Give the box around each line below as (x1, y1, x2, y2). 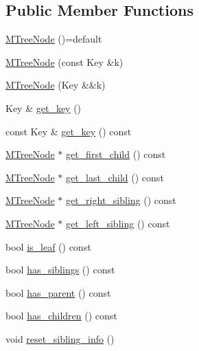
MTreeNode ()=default (5, 32, 102, 46)
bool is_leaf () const (5, 239, 91, 253)
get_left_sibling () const (65, 216, 170, 230)
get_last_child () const (65, 170, 164, 184)
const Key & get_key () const (5, 124, 132, 138)
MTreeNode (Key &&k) (5, 78, 106, 92)
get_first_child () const (65, 147, 166, 161)
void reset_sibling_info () (5, 331, 115, 346)
